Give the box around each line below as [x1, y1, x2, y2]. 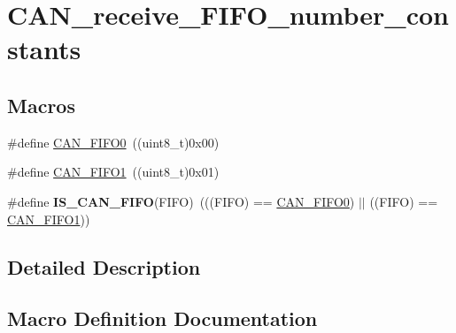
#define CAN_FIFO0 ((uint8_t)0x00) [7, 132, 220, 151]
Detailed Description [7, 253, 201, 280]
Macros [7, 91, 75, 118]
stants [7, 31, 81, 67]
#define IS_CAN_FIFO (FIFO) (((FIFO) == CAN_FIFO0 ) [7, 192, 355, 210]
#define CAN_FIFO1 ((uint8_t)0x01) [7, 163, 220, 181]
